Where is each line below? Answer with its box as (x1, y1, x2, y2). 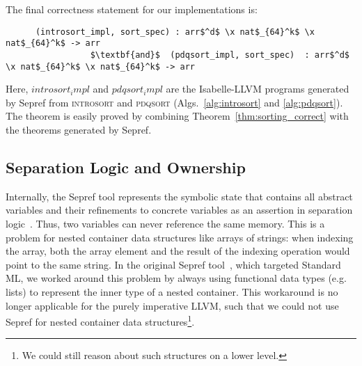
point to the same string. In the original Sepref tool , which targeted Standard (6, 257, 341, 271)
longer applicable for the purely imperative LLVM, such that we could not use (6, 298, 339, 312)
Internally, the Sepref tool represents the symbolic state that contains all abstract (6, 189, 353, 203)
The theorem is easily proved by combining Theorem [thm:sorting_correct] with (6, 109, 349, 123)
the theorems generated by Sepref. (6, 122, 152, 136)
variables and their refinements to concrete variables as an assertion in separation (6, 202, 353, 217)
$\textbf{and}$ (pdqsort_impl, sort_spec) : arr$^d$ (90, 49, 349, 60)
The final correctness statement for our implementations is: (6, 2, 258, 16)
